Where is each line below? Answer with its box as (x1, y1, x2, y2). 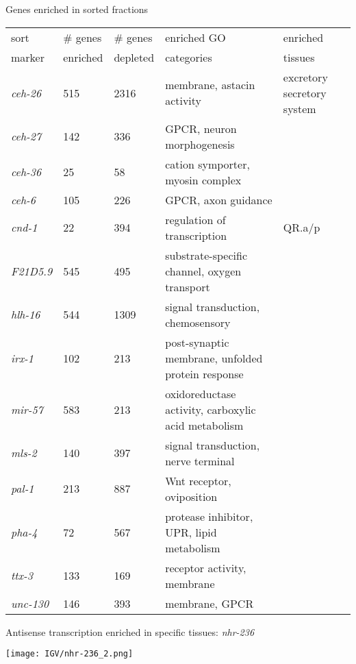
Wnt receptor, (165, 472, 231, 489)
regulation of (165, 211, 226, 228)
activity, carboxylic (165, 401, 256, 417)
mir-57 (11, 401, 43, 417)
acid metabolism (165, 417, 244, 433)
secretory (283, 84, 327, 101)
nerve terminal (165, 452, 235, 469)
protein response (165, 365, 244, 382)
